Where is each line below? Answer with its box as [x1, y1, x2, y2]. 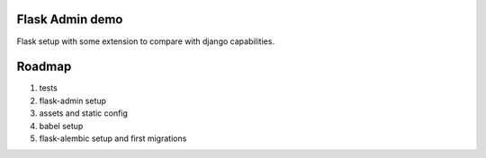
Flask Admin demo [16, 12, 123, 27]
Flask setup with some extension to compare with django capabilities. [16, 36, 274, 47]
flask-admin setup [39, 95, 107, 106]
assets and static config [39, 108, 128, 118]
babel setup [39, 120, 84, 131]
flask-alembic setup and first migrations [39, 133, 187, 144]
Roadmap [16, 59, 72, 75]
